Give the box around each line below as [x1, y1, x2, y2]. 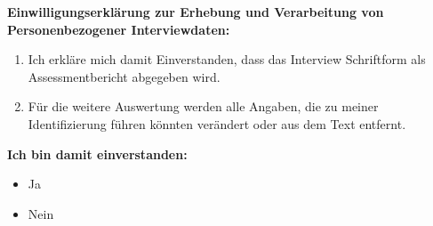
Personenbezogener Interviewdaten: [7, 20, 230, 38]
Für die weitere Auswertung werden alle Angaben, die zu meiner [28, 97, 379, 116]
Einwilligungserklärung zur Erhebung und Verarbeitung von [7, 3, 384, 20]
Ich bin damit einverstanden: [7, 144, 188, 163]
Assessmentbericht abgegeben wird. [28, 67, 221, 85]
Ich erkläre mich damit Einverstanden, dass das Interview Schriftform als [28, 50, 426, 69]
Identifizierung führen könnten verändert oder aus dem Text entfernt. [28, 114, 406, 133]
